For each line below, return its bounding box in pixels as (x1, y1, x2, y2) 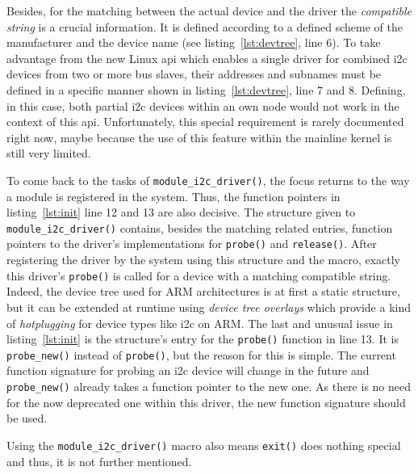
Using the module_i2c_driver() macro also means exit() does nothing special (6, 436, 401, 453)
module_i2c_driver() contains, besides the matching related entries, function (6, 219, 393, 236)
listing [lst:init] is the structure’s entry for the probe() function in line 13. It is (6, 330, 399, 347)
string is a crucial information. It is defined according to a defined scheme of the (6, 18, 403, 35)
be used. (6, 410, 48, 427)
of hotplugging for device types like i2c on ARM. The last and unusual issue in (6, 314, 393, 331)
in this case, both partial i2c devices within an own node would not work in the (6, 97, 399, 114)
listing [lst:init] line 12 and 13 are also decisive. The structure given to (6, 204, 356, 221)
